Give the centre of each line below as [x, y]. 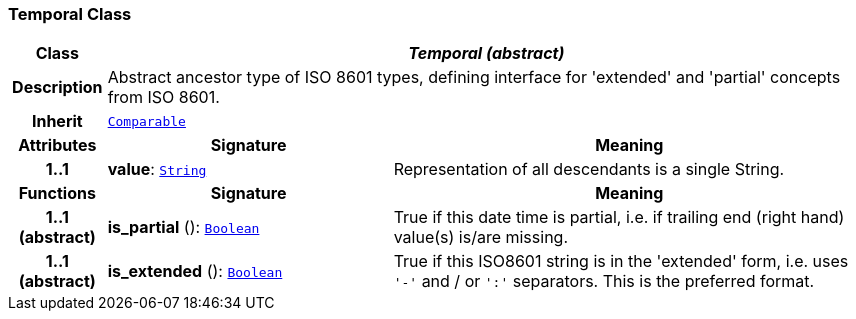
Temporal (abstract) [486, 53]
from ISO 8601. [163, 97]
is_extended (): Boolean [195, 271]
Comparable [146, 121]
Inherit [57, 121]
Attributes [57, 145]
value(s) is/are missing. [481, 237]
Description [57, 87]
